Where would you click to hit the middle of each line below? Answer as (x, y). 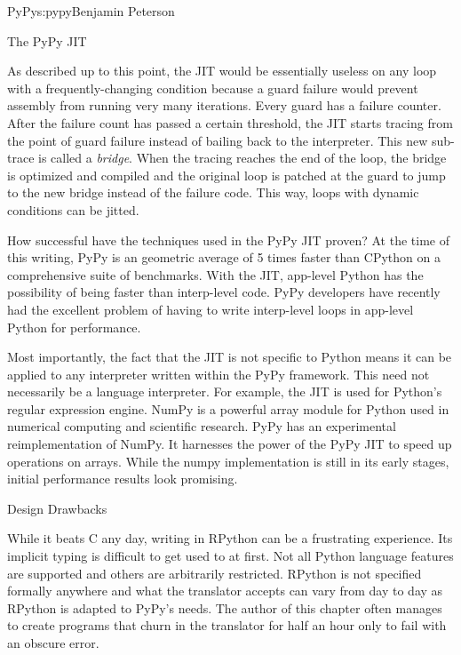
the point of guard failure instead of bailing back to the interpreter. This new (218, 140)
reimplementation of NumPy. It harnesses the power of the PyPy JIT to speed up (230, 444)
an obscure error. (53, 643)
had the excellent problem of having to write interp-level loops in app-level (211, 309)
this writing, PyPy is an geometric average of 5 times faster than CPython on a (224, 257)
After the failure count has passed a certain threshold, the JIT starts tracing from (230, 122)
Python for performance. (74, 327)
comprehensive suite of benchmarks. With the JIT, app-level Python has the (215, 274)
